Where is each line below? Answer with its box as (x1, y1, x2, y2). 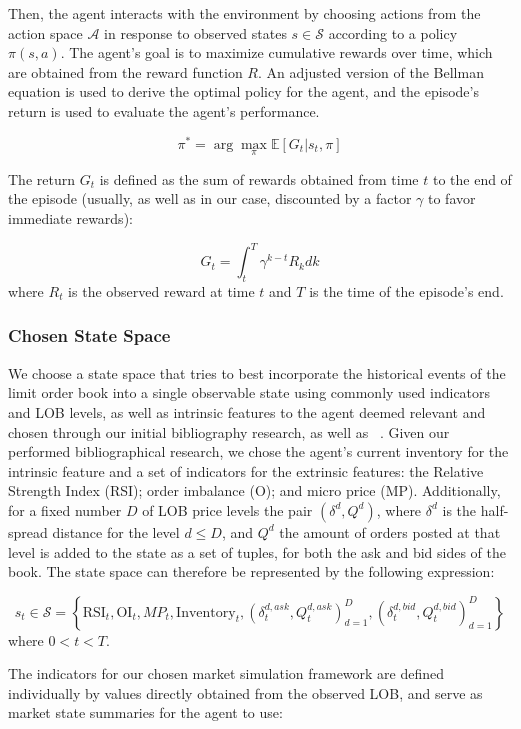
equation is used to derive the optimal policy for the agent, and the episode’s (8, 81, 479, 102)
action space (8, 22, 83, 43)
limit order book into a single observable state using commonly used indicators (8, 382, 491, 403)
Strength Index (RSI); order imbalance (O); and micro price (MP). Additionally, (8, 480, 501, 501)
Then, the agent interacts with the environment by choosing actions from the (8, 3, 481, 23)
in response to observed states (104, 22, 287, 43)
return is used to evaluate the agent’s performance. (8, 100, 320, 121)
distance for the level (52, 521, 180, 542)
